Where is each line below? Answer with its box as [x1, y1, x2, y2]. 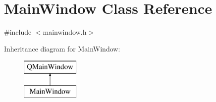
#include [4, 27, 32, 37]
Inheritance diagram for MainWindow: [4, 43, 120, 53]
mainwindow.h [43, 27, 87, 37]
